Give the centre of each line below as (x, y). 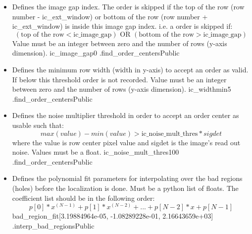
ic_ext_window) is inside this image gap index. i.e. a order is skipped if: (122, 26)
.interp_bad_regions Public (53, 225)
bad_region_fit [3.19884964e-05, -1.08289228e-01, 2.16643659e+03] (113, 216)
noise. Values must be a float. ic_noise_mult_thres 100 (96, 152)
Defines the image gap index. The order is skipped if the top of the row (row (128, 6)
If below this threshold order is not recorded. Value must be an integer (119, 79)
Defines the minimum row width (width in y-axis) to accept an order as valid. (130, 69)
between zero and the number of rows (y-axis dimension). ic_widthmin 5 (122, 89)
